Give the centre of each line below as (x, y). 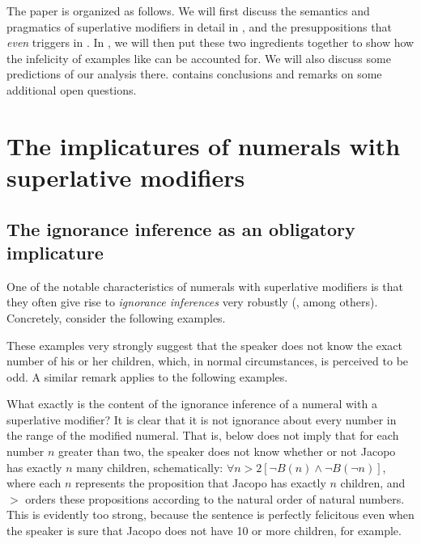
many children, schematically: (150, 467)
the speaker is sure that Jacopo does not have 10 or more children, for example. (204, 531)
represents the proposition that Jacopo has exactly (201, 483)
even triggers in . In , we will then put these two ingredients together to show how (210, 42)
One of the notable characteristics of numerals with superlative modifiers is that (205, 286)
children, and (373, 483)
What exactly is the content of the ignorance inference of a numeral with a (192, 404)
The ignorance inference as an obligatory (181, 228)
